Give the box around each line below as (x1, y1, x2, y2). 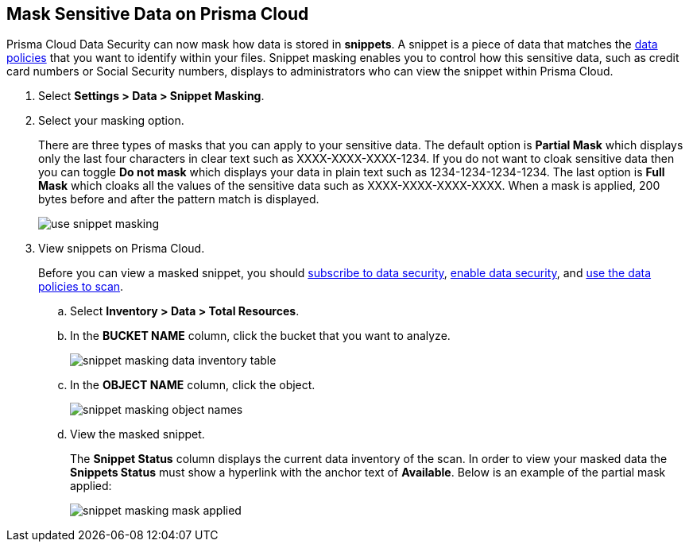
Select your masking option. (38, 114, 184, 128)
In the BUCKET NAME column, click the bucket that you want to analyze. (70, 329, 451, 343)
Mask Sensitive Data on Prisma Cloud (6, 4, 309, 24)
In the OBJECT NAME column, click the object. (70, 378, 315, 392)
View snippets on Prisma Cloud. (38, 241, 205, 256)
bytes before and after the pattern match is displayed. (38, 192, 319, 206)
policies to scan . (38, 280, 124, 294)
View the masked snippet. (70, 427, 205, 442)
